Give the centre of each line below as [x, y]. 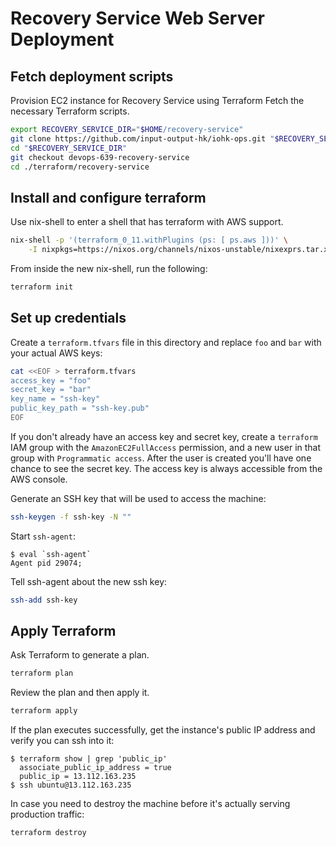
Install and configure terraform [108, 197]
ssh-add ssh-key [44, 600]
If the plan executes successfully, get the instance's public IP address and [163, 730]
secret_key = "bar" [51, 390]
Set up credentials [68, 318]
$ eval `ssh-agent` [51, 554]
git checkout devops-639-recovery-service [100, 157]
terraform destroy [48, 833]
